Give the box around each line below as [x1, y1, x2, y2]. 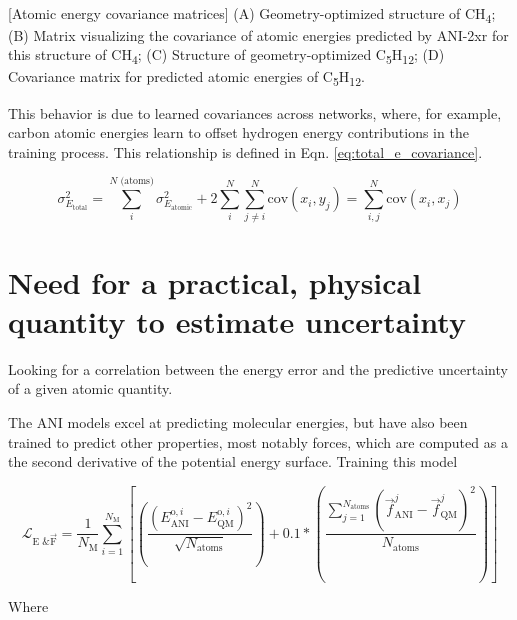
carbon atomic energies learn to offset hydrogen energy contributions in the [8, 122, 469, 143]
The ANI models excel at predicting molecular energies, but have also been [8, 411, 468, 432]
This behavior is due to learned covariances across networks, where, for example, [8, 102, 502, 123]
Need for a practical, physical [8, 261, 422, 302]
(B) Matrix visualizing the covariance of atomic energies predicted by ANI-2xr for [8, 24, 509, 45]
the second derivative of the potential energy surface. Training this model [8, 451, 458, 472]
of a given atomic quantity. [8, 378, 173, 399]
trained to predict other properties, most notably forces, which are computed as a [8, 431, 508, 452]
